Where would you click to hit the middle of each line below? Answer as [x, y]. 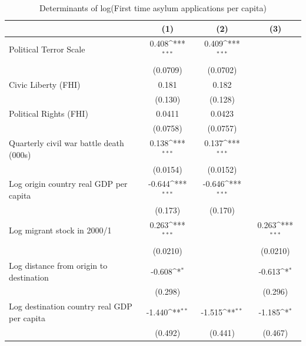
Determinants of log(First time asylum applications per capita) [153, 8]
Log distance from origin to [58, 265]
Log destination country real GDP [71, 306]
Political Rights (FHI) [49, 113]
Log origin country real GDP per [68, 184]
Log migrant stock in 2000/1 [60, 230]
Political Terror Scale [47, 49]
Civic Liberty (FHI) [45, 84]
